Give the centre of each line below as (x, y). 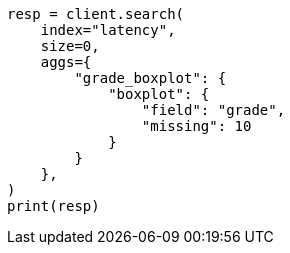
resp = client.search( (96, 14)
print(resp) (53, 206)
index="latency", (108, 30)
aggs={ (66, 62)
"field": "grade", (213, 110)
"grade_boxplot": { (150, 78)
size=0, (70, 46)
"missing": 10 (196, 126)
